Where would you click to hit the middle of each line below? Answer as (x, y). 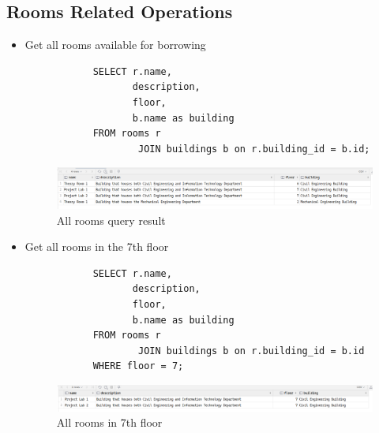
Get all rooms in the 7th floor (97, 246)
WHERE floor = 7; (138, 366)
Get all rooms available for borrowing (115, 45)
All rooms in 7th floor (109, 422)
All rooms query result (111, 220)
